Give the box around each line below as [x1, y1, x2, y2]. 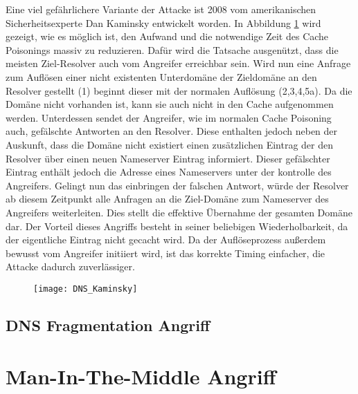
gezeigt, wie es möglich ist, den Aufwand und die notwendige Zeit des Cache [6, 29, 329, 44]
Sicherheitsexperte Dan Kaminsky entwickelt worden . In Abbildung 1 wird [6, 15, 321, 30]
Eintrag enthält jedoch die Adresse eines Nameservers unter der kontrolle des [6, 165, 332, 179]
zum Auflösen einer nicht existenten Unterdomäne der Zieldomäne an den [6, 69, 317, 84]
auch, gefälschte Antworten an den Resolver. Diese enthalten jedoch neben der [6, 124, 338, 138]
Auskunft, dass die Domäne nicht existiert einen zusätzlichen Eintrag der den [6, 137, 334, 151]
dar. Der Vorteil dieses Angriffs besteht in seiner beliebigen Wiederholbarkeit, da [6, 218, 348, 233]
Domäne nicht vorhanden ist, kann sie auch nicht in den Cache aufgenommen [6, 97, 334, 111]
